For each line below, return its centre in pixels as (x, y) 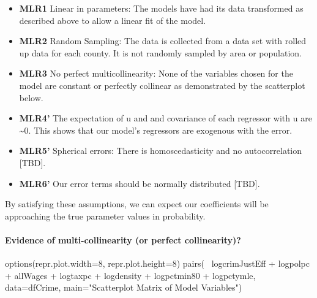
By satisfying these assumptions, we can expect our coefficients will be (137, 204)
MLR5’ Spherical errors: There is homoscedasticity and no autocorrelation (161, 151)
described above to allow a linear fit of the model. (113, 20)
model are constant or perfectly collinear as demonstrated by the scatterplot (162, 85)
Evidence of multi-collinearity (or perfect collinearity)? (123, 239)
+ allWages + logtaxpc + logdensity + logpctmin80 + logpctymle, (130, 275)
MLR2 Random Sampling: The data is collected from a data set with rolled (163, 41)
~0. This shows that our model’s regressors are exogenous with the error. (156, 130)
